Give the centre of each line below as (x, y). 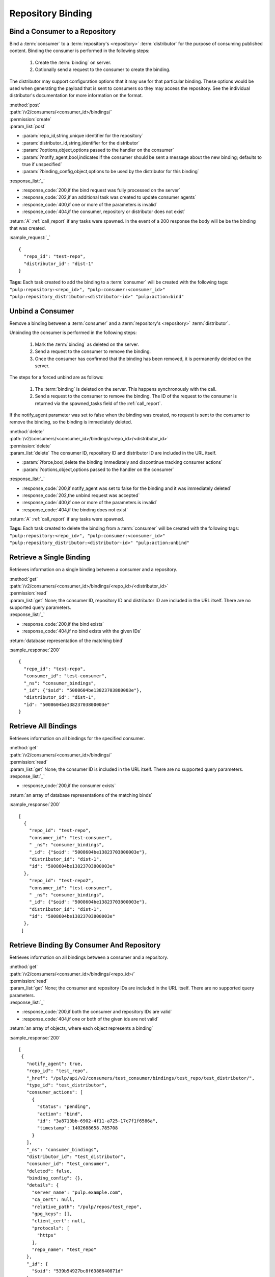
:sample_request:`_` (30, 238)
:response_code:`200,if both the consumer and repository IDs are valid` (97, 1012)
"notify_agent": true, (55, 1063)
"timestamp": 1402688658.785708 (78, 1128)
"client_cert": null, (59, 1221)
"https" (47, 1235)
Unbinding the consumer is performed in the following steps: (73, 333)
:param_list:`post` (28, 126)
